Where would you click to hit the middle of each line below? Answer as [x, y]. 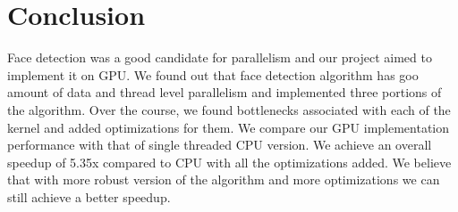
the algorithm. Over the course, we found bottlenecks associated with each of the [229, 109]
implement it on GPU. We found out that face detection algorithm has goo [213, 74]
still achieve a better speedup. [89, 196]
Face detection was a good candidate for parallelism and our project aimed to [220, 57]
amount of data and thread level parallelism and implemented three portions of [225, 92]
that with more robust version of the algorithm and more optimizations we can [224, 179]
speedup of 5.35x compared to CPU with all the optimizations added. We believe [229, 162]
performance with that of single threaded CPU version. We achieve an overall [220, 145]
